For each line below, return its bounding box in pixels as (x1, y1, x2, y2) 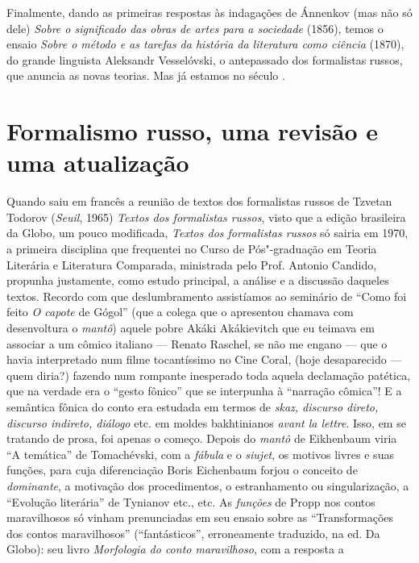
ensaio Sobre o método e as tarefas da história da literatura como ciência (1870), (6, 35, 404, 52)
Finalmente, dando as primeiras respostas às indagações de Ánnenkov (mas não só (6, 4, 413, 20)
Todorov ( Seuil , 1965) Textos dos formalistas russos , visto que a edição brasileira (6, 208, 406, 225)
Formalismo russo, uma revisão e (6, 115, 378, 148)
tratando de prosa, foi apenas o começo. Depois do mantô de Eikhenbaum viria (6, 430, 397, 447)
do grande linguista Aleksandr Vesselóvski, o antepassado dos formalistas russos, (6, 51, 403, 68)
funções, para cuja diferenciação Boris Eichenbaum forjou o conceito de (6, 461, 358, 478)
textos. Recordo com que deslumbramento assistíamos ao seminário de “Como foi (6, 287, 407, 304)
